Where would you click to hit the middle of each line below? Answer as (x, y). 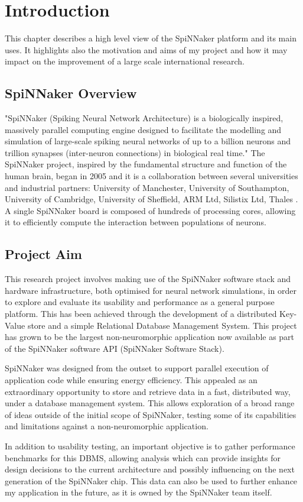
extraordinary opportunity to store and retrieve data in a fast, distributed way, (148, 391)
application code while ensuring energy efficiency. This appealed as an (131, 380)
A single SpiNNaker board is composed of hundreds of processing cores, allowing (150, 210)
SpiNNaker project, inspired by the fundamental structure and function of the (146, 164)
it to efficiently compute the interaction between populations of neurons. (136, 222)
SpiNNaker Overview (71, 93)
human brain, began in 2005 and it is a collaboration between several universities (151, 176)
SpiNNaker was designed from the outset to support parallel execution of (137, 368)
